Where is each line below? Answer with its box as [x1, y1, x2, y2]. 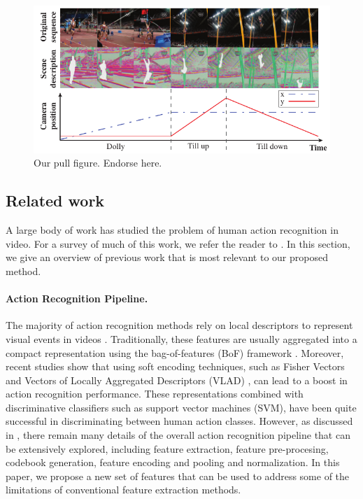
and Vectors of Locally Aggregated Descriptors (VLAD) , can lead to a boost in [6, 372, 348, 387]
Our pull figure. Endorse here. [34, 155, 162, 170]
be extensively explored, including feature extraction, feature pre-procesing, [6, 441, 329, 456]
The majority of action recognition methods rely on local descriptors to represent [6, 318, 353, 332]
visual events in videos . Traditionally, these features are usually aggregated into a [6, 331, 357, 346]
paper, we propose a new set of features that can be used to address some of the [6, 468, 350, 483]
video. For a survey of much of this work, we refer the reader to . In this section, [6, 236, 350, 251]
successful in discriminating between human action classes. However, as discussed [6, 414, 353, 428]
